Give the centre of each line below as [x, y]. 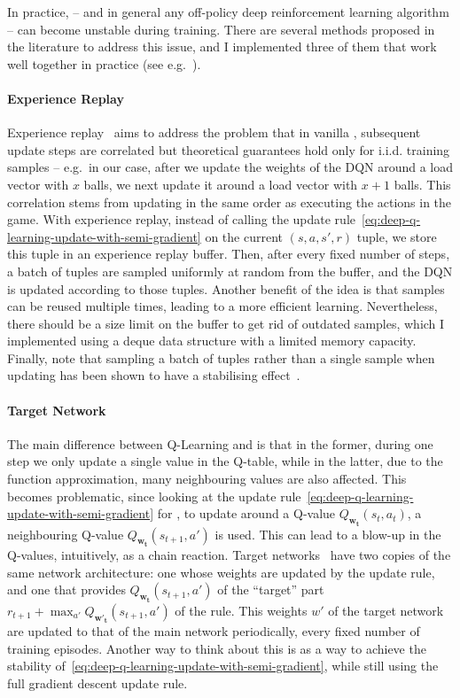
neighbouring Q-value [66, 534]
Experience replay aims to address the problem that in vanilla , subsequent [214, 132]
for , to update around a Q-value [246, 513]
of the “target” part [271, 589]
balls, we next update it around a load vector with [221, 184]
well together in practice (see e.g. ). [104, 63]
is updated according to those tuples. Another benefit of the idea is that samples [226, 288]
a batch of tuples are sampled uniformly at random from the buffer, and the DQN [230, 271]
